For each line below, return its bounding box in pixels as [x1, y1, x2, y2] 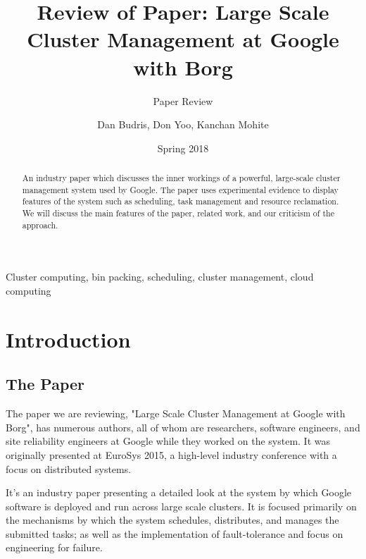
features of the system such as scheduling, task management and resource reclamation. [22, 195, 339, 207]
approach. [22, 219, 58, 231]
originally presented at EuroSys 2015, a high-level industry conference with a [6, 447, 337, 462]
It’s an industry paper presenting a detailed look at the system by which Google [6, 485, 351, 500]
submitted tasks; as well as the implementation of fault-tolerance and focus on [6, 526, 343, 541]
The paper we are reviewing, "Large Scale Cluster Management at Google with [6, 406, 346, 421]
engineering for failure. [6, 540, 103, 555]
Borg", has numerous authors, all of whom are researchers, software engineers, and [6, 419, 360, 434]
